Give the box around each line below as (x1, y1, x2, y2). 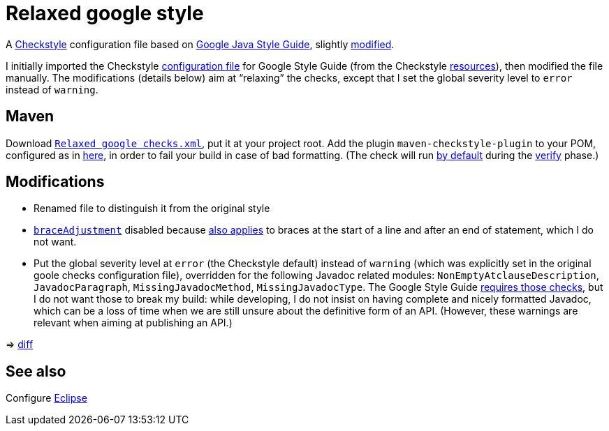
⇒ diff (6, 338, 34, 351)
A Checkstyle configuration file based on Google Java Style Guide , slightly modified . (6, 38, 395, 50)
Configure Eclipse (6, 392, 87, 404)
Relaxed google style (6, 1, 204, 25)
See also (6, 362, 66, 380)
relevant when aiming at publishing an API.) (34, 317, 233, 329)
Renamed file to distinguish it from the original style (34, 202, 270, 215)
